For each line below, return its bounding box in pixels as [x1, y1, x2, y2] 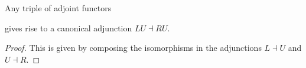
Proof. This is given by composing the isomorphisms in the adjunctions [5, 41, 262, 54]
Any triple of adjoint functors [5, 2, 112, 14]
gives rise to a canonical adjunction [5, 21, 132, 34]
